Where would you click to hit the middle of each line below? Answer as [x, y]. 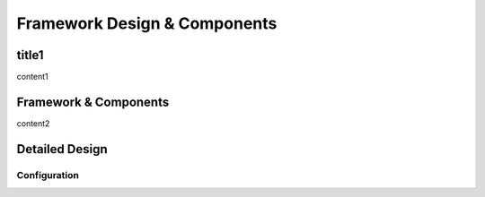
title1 [30, 55]
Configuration [48, 175]
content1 [32, 77]
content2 [33, 123]
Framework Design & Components [147, 23]
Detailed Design [62, 149]
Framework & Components [93, 102]
